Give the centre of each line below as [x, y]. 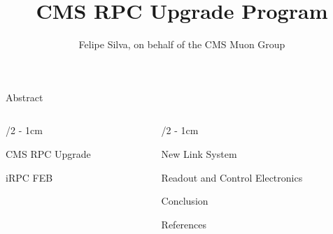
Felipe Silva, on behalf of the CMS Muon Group [182, 44]
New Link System [199, 153]
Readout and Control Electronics [232, 177]
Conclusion [185, 201]
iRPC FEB [29, 177]
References [184, 224]
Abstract [24, 97]
